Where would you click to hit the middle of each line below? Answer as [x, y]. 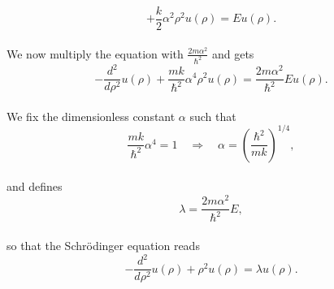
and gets [233, 53]
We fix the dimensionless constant [91, 116]
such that [213, 116]
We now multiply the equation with [95, 53]
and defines [35, 186]
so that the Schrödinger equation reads [103, 246]
